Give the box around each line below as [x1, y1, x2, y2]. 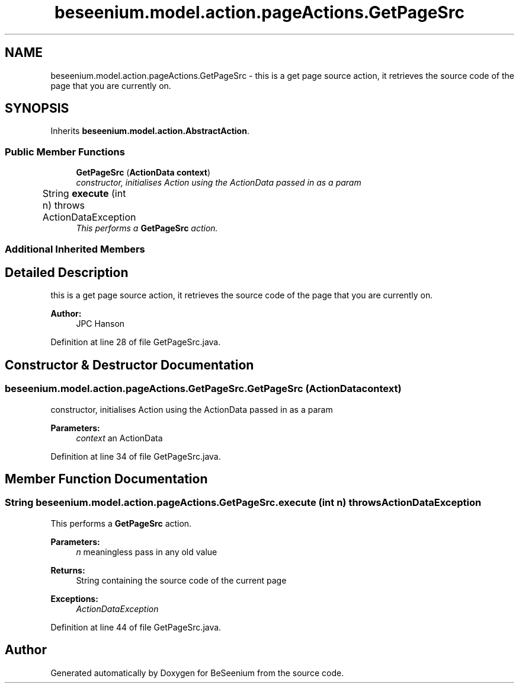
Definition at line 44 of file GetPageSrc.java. [50, 622, 222, 632]
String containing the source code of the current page [76, 575, 287, 585]
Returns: [50, 565, 85, 575]
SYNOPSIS [5, 101, 69, 116]
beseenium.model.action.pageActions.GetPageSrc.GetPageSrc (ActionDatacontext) [5, 383, 402, 395]
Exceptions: [50, 593, 98, 604]
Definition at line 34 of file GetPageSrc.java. [50, 451, 221, 461]
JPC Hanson [76, 318, 125, 329]
